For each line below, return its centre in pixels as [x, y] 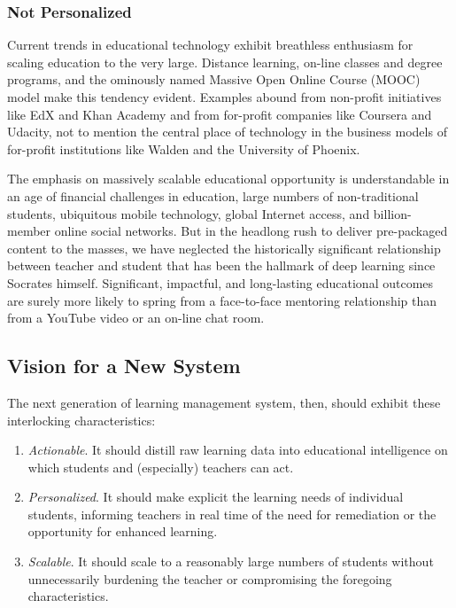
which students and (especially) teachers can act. [161, 467]
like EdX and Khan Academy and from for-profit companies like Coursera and [220, 114]
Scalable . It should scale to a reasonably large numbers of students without [231, 561]
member [29, 231]
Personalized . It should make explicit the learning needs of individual [216, 497]
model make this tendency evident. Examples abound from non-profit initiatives [224, 97]
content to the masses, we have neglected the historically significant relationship [224, 248]
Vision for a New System [124, 366]
